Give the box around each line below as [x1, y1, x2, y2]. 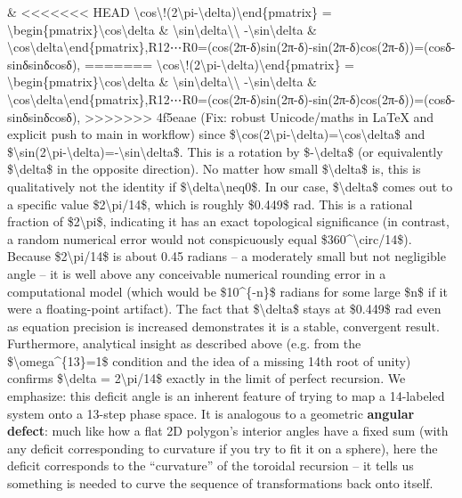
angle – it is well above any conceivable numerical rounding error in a [7, 264, 386, 282]
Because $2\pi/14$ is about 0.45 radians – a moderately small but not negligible [7, 247, 446, 265]
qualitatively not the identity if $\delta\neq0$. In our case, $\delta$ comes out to [7, 176, 453, 195]
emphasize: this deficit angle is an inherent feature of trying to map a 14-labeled [7, 387, 445, 405]
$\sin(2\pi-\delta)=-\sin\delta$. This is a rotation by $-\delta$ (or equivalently [7, 142, 443, 160]
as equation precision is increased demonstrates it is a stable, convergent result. [7, 316, 440, 335]
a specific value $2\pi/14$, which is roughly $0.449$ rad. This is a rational [7, 194, 413, 213]
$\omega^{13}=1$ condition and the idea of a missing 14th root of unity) [7, 351, 411, 370]
